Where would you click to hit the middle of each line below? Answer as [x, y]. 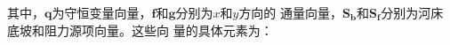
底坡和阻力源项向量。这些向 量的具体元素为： [140, 30]
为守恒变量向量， [102, 12]
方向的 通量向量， [291, 12]
